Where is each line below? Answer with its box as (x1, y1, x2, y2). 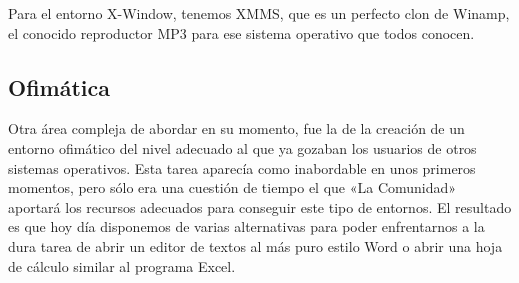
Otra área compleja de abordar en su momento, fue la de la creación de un (8, 118, 465, 139)
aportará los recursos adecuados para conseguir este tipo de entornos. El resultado (8, 196, 512, 217)
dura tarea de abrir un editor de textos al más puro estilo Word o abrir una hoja (8, 235, 503, 256)
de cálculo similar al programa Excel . (8, 255, 236, 276)
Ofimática (8, 71, 110, 102)
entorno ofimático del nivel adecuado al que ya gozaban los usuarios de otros (8, 137, 477, 158)
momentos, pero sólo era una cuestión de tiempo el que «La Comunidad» (8, 177, 457, 198)
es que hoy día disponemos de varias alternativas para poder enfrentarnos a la (8, 216, 485, 237)
